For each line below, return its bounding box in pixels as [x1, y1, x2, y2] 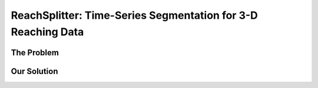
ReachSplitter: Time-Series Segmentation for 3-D [11, 9, 259, 22]
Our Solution [11, 66, 58, 76]
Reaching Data [11, 25, 84, 38]
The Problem [11, 48, 59, 57]
